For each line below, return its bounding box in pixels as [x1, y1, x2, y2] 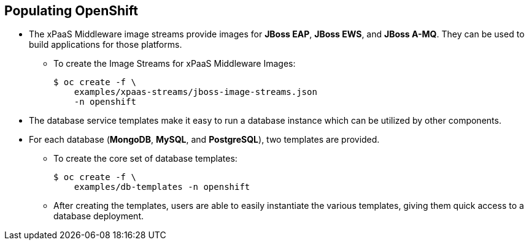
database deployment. [53, 211, 144, 222]
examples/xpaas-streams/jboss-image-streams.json [74, 87, 317, 97]
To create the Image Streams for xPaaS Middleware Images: [53, 58, 296, 69]
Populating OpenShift [4, 3, 138, 18]
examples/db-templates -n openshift [74, 182, 250, 192]
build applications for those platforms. [29, 39, 182, 50]
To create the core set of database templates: [53, 153, 237, 164]
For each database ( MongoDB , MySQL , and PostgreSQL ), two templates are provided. [29, 134, 380, 145]
